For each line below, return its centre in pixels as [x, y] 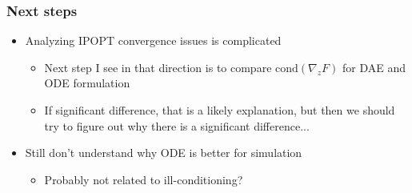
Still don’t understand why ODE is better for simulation [164, 153]
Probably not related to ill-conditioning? [144, 179]
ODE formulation [87, 83]
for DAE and [374, 67]
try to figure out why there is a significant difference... [177, 125]
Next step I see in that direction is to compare [158, 67]
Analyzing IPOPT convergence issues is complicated [153, 40]
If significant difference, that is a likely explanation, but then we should [220, 110]
